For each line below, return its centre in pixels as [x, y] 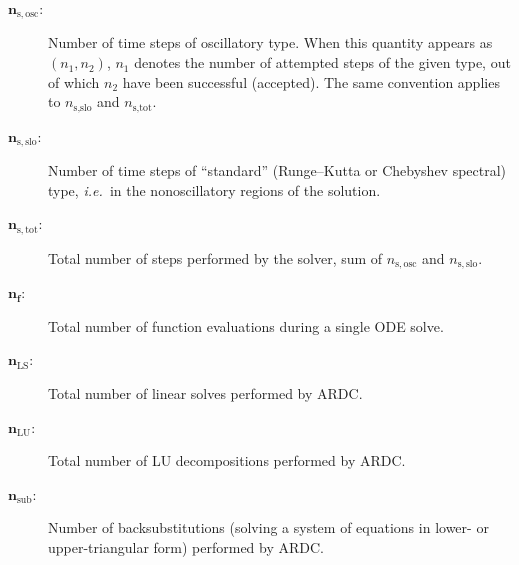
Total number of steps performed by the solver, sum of [215, 257]
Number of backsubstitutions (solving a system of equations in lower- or [268, 527]
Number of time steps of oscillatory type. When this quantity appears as [270, 42]
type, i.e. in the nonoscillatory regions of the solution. [214, 189]
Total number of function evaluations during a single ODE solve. [246, 325]
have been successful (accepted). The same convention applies [311, 81]
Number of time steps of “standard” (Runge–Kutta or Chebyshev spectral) [277, 170]
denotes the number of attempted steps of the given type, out [322, 62]
